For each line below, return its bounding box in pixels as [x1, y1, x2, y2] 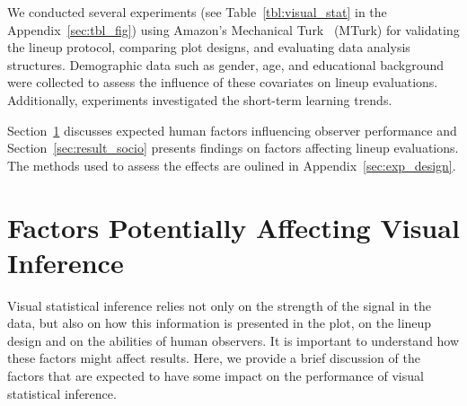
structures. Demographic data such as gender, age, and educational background [7, 55, 445, 74]
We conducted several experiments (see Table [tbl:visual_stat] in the [7, 3, 387, 21]
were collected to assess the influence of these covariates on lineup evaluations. [7, 73, 438, 92]
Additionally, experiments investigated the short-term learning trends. [7, 90, 392, 109]
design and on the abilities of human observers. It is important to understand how [7, 331, 460, 349]
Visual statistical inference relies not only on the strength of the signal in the [7, 296, 431, 314]
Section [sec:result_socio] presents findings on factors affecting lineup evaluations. [7, 138, 459, 157]
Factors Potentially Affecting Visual [7, 208, 460, 245]
